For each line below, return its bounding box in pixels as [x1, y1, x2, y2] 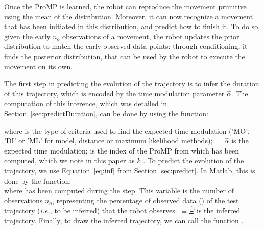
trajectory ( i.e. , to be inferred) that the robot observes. [4, 205, 177, 216]
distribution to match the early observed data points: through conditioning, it [4, 41, 248, 52]
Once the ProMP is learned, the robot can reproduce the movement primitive [4, 1, 247, 11]
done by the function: [4, 175, 71, 186]
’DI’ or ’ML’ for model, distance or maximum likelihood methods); [4, 135, 213, 146]
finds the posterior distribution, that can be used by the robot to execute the [4, 50, 245, 61]
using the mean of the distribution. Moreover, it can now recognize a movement [4, 11, 253, 21]
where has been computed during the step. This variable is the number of [4, 185, 234, 196]
